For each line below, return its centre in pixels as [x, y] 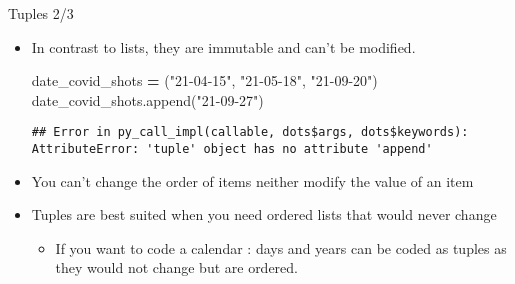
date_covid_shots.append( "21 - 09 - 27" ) [147, 99]
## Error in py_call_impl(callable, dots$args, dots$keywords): [250, 132]
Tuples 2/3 [41, 13]
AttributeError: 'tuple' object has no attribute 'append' [232, 149]
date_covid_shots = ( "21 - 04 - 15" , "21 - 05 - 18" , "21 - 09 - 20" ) [204, 80]
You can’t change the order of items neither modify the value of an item [252, 180]
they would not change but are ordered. [177, 267]
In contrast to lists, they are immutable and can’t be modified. [223, 46]
